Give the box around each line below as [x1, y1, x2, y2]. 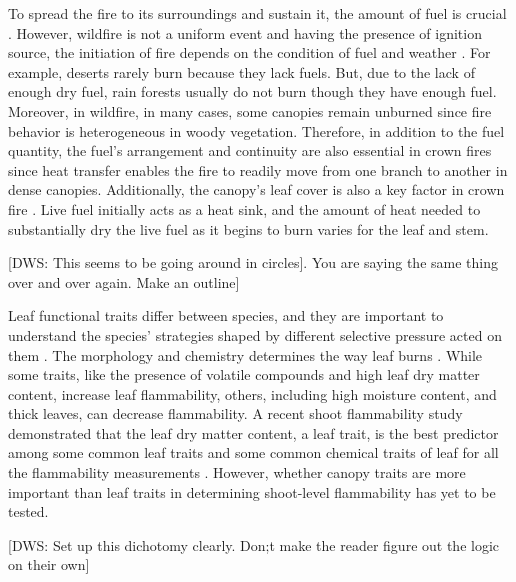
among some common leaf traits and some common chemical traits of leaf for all [8, 442, 499, 463]
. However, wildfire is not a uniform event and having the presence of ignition [8, 22, 482, 43]
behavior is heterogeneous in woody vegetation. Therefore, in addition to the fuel [8, 120, 505, 141]
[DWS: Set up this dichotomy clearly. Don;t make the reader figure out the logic [8, 534, 500, 555]
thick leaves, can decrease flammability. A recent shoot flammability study [8, 403, 463, 424]
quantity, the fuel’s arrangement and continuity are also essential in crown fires [8, 140, 492, 161]
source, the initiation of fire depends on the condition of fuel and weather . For [8, 42, 491, 63]
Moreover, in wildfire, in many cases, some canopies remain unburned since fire [8, 100, 492, 121]
